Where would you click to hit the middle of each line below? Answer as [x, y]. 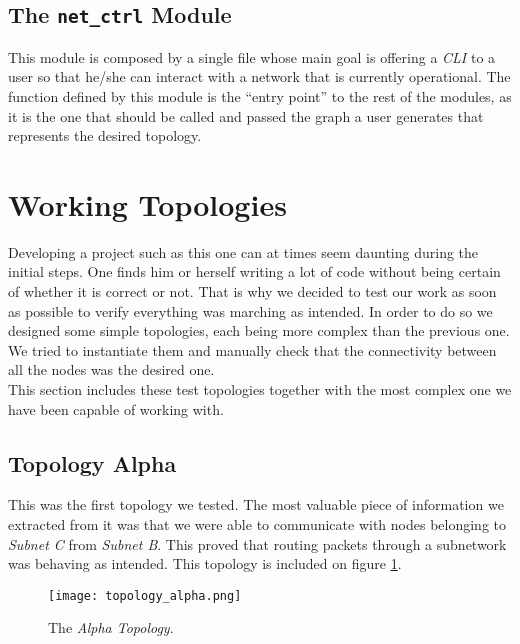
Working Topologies [147, 203]
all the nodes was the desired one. [111, 369]
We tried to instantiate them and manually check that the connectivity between [252, 349]
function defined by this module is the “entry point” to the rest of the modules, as [260, 95]
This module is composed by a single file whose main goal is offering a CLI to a [252, 56]
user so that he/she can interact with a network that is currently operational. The [259, 76]
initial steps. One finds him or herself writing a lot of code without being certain [254, 271]
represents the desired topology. [105, 135]
